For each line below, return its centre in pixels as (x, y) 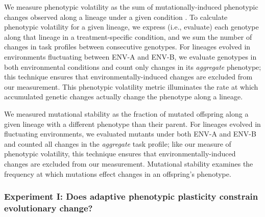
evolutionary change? (49, 208)
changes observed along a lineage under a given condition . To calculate (116, 17)
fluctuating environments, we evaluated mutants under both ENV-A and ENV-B (130, 134)
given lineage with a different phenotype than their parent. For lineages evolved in (132, 124)
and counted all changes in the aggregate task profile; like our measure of (118, 143)
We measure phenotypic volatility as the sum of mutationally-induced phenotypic (131, 7)
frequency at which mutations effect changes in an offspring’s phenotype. (118, 173)
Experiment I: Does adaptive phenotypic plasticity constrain (131, 196)
